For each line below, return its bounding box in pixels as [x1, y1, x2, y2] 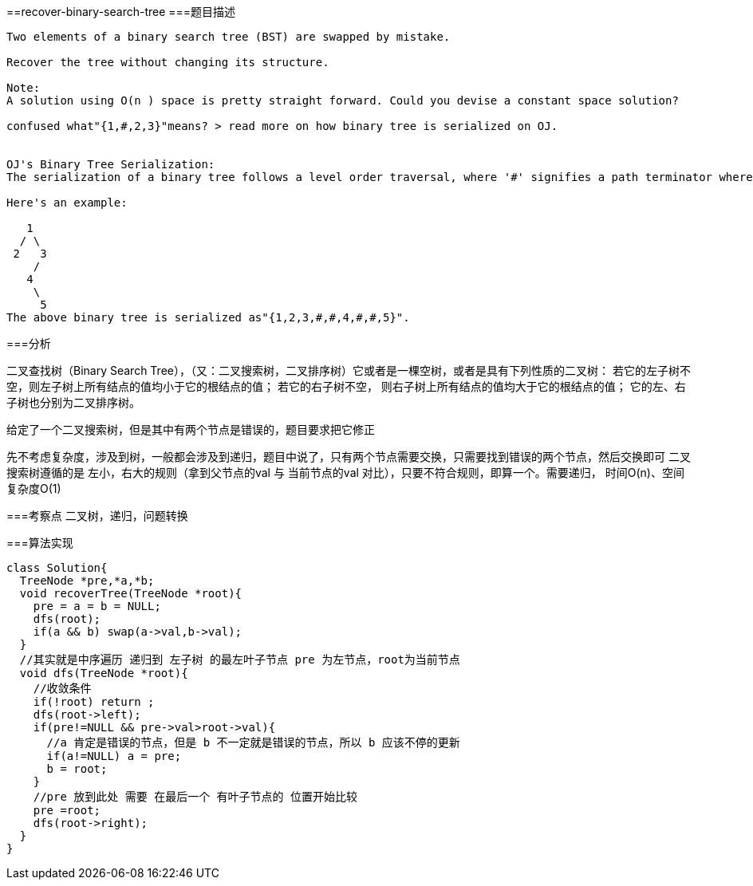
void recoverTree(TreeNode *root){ [19, 587, 242, 600]
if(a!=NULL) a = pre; [46, 750, 182, 762]
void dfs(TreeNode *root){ [19, 667, 188, 679]
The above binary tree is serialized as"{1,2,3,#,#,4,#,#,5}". [6, 311, 410, 324]
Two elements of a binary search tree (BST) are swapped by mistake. [6, 30, 451, 43]
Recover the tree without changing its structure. [6, 56, 329, 69]
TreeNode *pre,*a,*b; [19, 574, 155, 587]
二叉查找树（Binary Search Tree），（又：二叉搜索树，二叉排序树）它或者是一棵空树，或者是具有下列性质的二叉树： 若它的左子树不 [6, 364, 691, 377]
